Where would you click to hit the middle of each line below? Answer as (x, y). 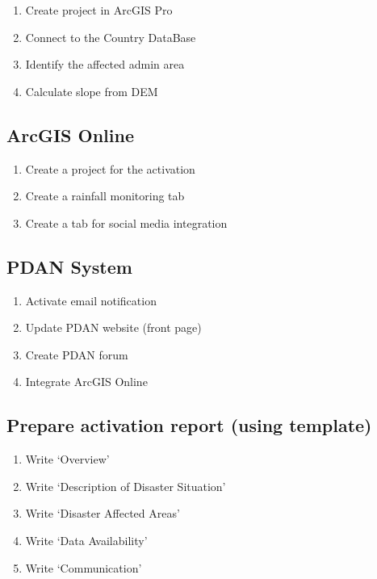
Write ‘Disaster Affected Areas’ (103, 513)
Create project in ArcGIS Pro (99, 10)
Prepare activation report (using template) (189, 425)
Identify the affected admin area (105, 64)
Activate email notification (91, 300)
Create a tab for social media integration (126, 222)
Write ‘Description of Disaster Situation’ (126, 486)
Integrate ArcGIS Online (86, 382)
